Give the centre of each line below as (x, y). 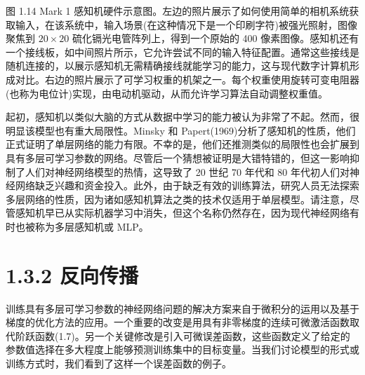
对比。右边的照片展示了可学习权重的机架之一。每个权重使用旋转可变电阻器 (187, 79)
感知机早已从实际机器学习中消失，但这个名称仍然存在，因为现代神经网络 (182, 213)
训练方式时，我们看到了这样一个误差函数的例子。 (119, 363)
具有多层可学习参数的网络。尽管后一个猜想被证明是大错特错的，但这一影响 (178, 157)
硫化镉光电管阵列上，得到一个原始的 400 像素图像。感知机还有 (215, 38)
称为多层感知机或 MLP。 (92, 226)
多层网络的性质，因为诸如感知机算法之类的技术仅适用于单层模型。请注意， (178, 199)
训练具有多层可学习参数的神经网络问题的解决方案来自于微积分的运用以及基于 (182, 308)
